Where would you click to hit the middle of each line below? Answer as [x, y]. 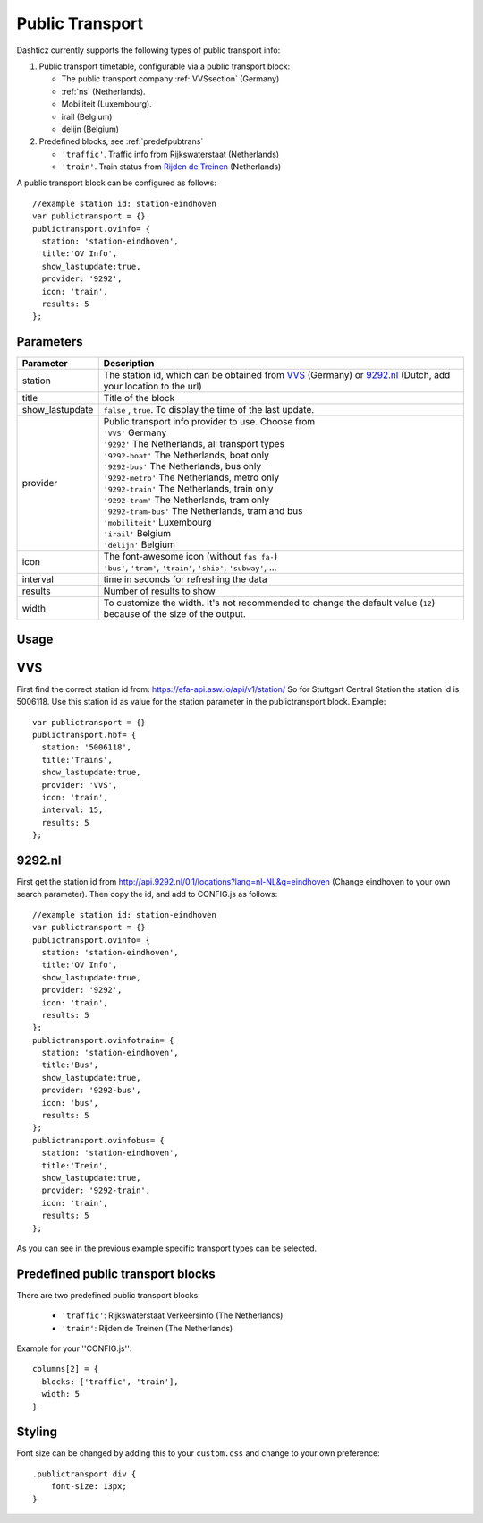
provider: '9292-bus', [91, 1091]
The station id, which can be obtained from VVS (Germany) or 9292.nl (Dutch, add [277, 375]
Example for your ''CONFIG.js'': [74, 1348]
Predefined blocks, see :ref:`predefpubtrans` [121, 141]
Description [129, 364]
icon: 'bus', [70, 1103]
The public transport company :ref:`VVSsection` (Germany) [170, 79]
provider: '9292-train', [96, 1190]
